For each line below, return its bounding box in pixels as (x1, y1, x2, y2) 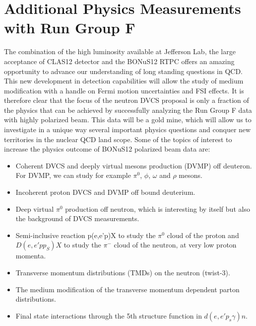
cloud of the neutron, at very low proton (114, 240, 237, 250)
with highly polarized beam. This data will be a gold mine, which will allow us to (4, 114, 252, 125)
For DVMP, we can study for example (15, 170, 131, 180)
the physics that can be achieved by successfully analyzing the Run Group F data (4, 104, 252, 115)
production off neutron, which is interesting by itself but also (65, 203, 250, 214)
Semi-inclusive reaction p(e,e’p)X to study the (15, 230, 156, 240)
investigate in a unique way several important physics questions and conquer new (4, 124, 251, 135)
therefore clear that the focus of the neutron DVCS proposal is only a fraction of (4, 95, 249, 105)
